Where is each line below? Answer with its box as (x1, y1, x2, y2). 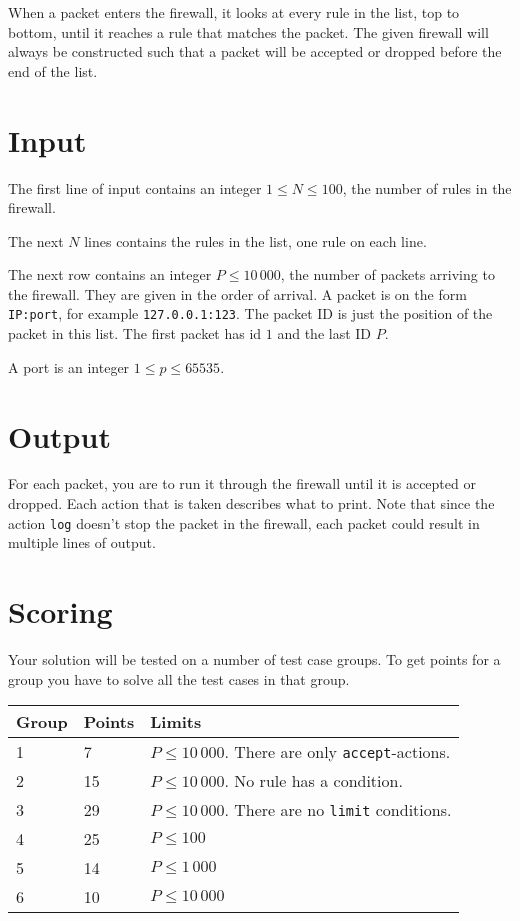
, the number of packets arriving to (280, 264, 495, 285)
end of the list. (8, 60, 98, 81)
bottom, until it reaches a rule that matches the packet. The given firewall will (8, 21, 489, 42)
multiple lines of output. (8, 532, 156, 553)
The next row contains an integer (8, 264, 212, 285)
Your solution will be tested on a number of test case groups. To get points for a (8, 649, 501, 669)
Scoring (8, 591, 113, 632)
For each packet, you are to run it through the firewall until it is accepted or (8, 473, 476, 494)
